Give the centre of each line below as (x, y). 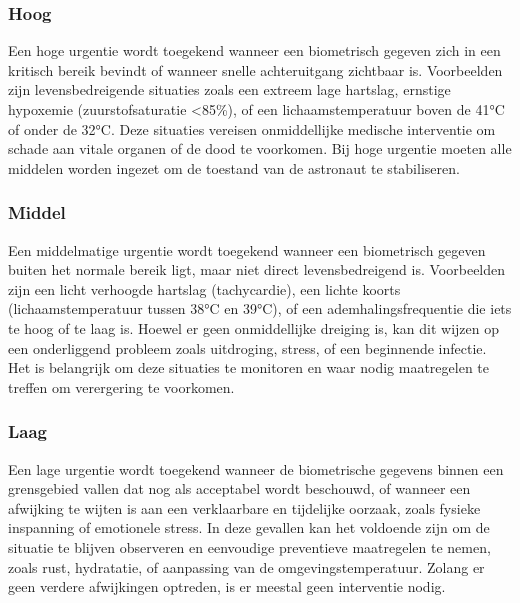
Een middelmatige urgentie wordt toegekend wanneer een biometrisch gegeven (247, 249)
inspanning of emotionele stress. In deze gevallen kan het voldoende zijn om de (249, 527)
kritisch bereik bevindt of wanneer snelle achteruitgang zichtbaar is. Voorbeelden (255, 69)
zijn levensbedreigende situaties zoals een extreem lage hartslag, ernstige (229, 89)
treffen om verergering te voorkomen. (121, 386)
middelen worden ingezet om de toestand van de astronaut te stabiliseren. (234, 167)
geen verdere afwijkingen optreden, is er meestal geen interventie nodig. (227, 586)
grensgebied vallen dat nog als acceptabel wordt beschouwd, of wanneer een (239, 488)
